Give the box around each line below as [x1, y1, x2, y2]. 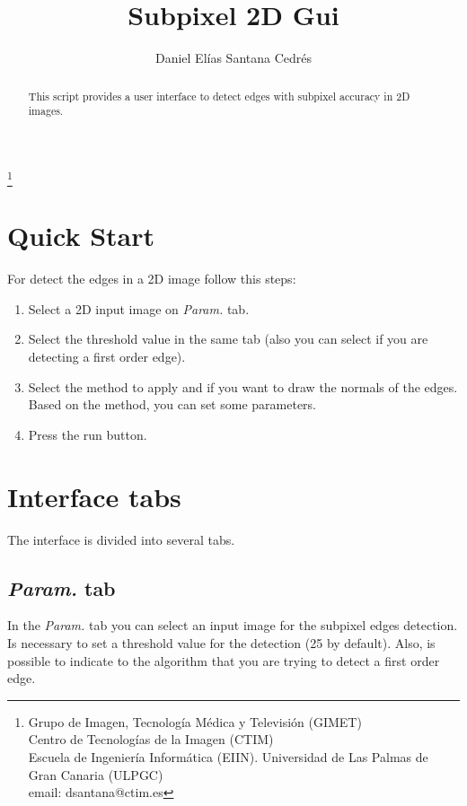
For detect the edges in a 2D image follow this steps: [7, 269, 296, 288]
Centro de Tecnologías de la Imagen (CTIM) [28, 730, 274, 749]
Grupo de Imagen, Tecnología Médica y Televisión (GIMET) [28, 712, 362, 731]
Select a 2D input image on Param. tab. [28, 299, 250, 318]
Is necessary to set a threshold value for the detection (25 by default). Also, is [7, 633, 436, 652]
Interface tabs [7, 477, 181, 514]
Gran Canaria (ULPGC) [28, 765, 163, 784]
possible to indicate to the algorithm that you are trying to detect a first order [7, 651, 440, 670]
